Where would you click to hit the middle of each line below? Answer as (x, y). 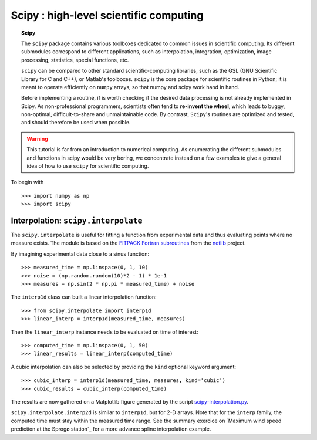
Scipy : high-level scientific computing (107, 15)
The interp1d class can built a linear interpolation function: (84, 297)
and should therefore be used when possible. (76, 123)
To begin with (27, 182)
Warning (37, 138)
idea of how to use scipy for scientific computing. (88, 166)
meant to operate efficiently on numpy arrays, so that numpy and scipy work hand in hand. (130, 87)
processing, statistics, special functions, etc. (75, 60)
